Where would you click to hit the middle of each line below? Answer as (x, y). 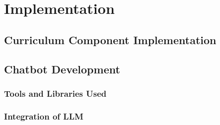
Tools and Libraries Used (55, 93)
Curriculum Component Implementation (110, 39)
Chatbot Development (62, 69)
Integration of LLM (44, 116)
